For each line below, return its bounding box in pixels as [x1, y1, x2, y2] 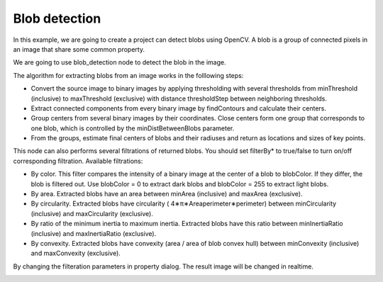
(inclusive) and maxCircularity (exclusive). [30, 209, 154, 218]
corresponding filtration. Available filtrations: [13, 157, 143, 165]
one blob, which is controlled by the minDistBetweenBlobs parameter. [30, 124, 235, 132]
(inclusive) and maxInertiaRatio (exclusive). [30, 229, 157, 237]
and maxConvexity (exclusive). [30, 249, 121, 258]
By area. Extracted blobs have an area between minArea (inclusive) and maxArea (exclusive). [30, 190, 303, 198]
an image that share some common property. [13, 45, 145, 53]
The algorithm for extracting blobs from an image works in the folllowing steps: [13, 71, 244, 79]
